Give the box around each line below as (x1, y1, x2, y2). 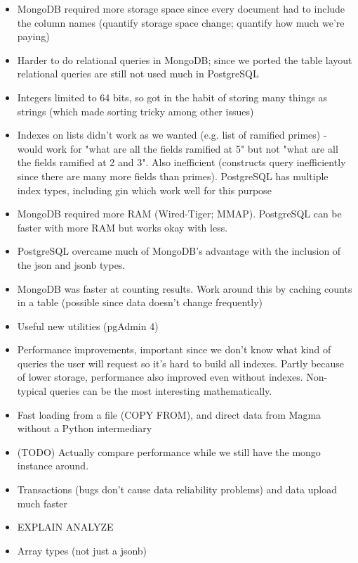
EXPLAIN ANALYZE (17, 519, 114, 534)
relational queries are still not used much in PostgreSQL (17, 66, 259, 81)
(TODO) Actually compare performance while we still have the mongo (17, 444, 321, 459)
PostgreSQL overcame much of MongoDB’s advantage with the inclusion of (17, 243, 341, 258)
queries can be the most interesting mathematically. (49, 384, 272, 398)
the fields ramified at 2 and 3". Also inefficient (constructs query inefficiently (17, 155, 346, 170)
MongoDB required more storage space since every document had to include (17, 1, 345, 15)
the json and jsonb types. (17, 257, 126, 272)
